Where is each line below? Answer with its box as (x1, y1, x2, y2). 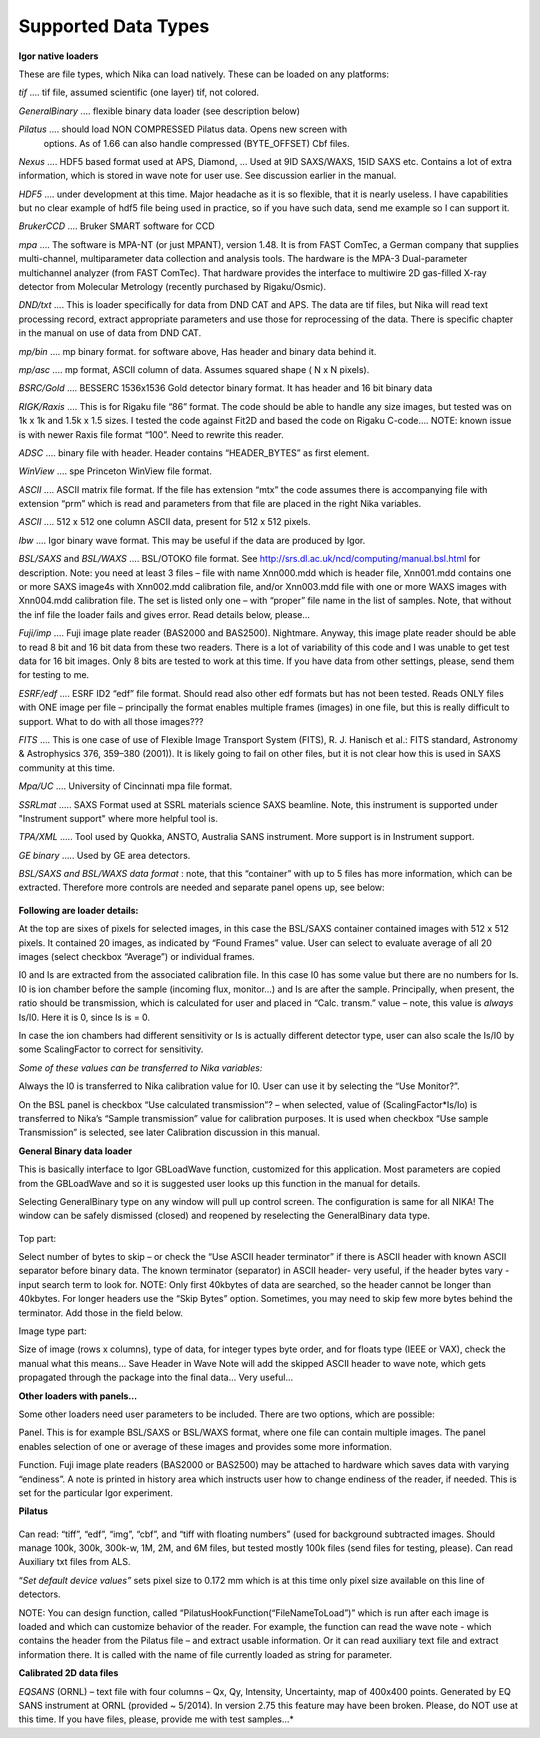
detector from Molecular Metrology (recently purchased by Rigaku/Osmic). (18, 281, 327, 293)
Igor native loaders (18, 50, 99, 62)
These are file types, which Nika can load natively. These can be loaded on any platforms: (18, 68, 390, 80)
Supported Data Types (18, 15, 210, 37)
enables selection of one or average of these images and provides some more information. (18, 1440, 392, 1452)
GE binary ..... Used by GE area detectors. (18, 849, 191, 861)
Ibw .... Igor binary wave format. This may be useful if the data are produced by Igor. (18, 534, 366, 546)
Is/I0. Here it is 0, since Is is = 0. (18, 1011, 150, 1023)
